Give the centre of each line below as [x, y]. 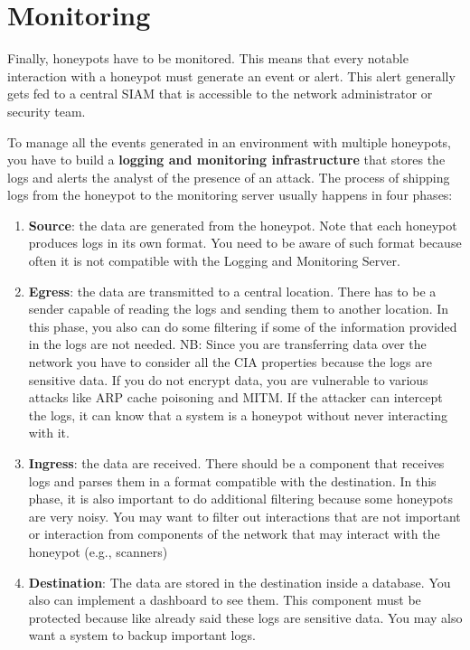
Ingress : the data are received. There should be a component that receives [236, 463]
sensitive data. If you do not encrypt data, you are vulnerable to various [228, 379]
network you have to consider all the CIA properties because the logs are [230, 362]
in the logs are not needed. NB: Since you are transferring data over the [227, 344]
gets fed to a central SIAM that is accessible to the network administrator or [220, 94]
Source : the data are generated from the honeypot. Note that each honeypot [243, 225]
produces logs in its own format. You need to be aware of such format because [245, 243]
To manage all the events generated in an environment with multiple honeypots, [230, 141]
